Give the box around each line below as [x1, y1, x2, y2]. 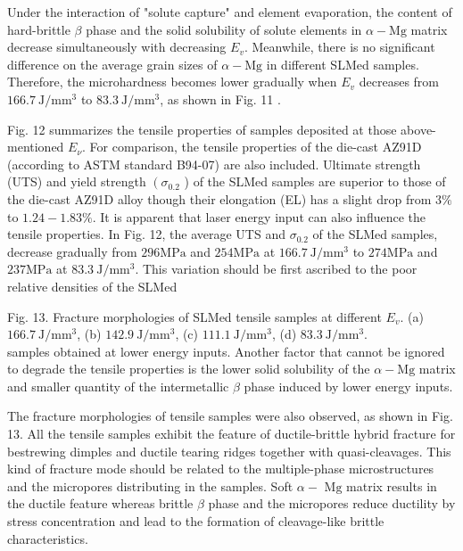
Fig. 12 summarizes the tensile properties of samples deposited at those [7, 119, 397, 138]
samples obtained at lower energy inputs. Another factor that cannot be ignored [7, 341, 445, 360]
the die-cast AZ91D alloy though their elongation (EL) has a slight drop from [7, 189, 432, 208]
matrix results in [346, 476, 437, 495]
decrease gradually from [7, 242, 137, 260]
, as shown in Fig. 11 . [160, 89, 281, 108]
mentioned [7, 137, 64, 156]
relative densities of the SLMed [7, 276, 178, 295]
